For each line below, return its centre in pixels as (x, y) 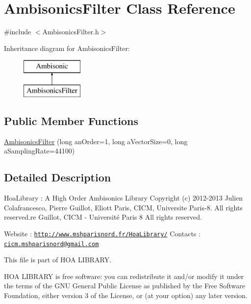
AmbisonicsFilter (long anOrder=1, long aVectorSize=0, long (96, 141)
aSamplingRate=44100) (39, 151)
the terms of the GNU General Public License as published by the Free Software (125, 286)
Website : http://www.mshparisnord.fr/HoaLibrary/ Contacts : (102, 233)
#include (18, 32)
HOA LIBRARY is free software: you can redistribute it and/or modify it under (124, 276)
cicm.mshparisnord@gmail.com (51, 244)
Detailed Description (58, 177)
